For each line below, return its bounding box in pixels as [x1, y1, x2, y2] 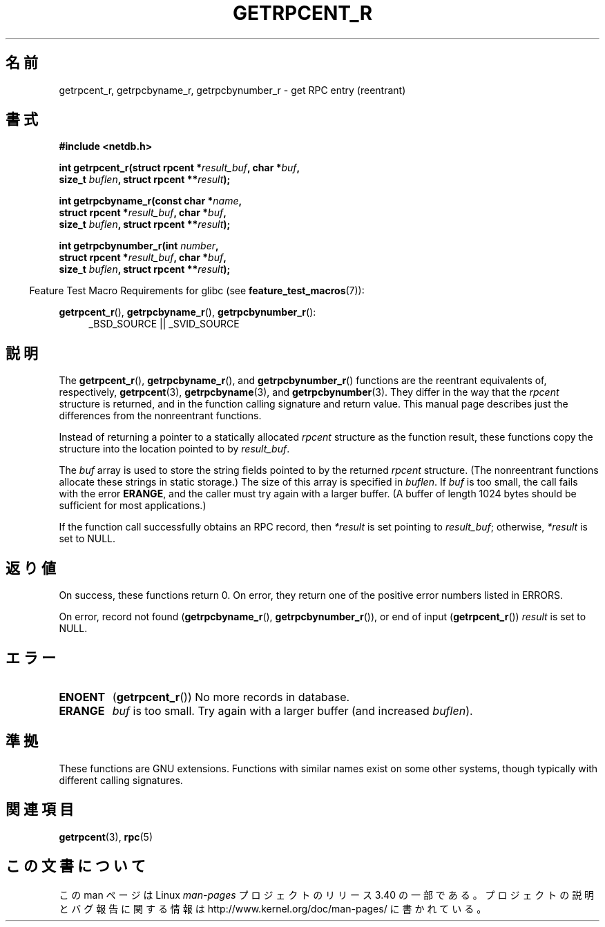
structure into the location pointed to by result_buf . [59, 443, 290, 455]
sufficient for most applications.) [59, 499, 207, 512]
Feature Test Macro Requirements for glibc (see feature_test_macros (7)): [29, 285, 365, 297]
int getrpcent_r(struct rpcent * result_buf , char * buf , [59, 162, 300, 174]
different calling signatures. [59, 774, 183, 786]
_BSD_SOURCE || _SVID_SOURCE [88, 318, 240, 330]
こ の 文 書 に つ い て [6, 857, 146, 875]
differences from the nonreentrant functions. [59, 410, 262, 422]
